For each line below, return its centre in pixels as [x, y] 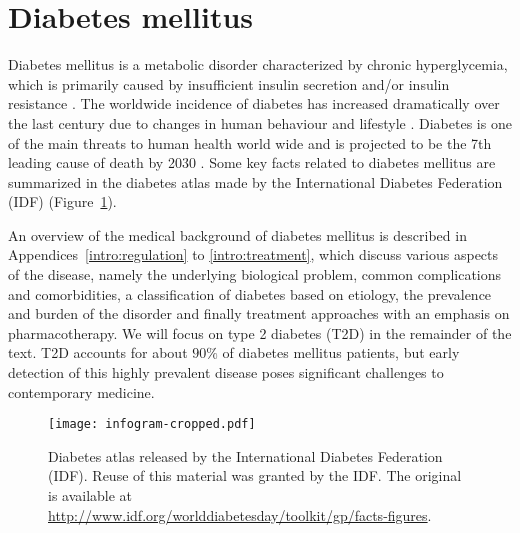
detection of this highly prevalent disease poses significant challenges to [226, 372]
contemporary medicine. [81, 391]
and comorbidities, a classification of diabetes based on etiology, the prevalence [250, 293]
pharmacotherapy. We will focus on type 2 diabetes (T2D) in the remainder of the [260, 332]
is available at [90, 495]
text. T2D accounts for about [98, 352]
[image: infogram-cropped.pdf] [152, 424]
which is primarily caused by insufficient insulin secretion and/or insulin [229, 83]
